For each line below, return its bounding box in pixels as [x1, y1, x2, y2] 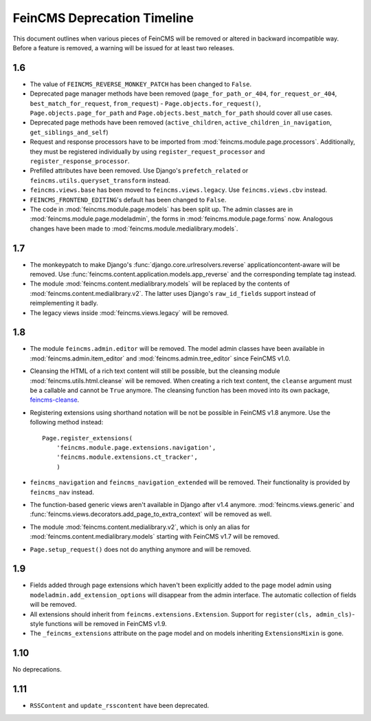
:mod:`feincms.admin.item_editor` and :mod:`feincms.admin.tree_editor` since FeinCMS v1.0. [30, 354, 291, 363]
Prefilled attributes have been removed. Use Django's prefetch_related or [30, 166, 249, 175]
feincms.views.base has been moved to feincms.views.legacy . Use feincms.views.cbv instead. [30, 186, 328, 194]
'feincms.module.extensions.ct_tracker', [56, 453, 199, 461]
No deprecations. [12, 665, 62, 674]
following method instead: [30, 418, 104, 427]
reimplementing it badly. [30, 299, 99, 308]
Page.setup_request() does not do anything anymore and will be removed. [30, 545, 251, 553]
